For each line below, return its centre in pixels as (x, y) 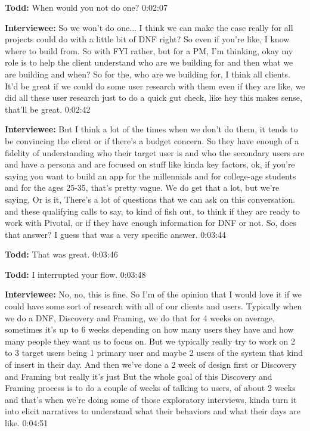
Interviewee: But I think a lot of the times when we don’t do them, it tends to (151, 129)
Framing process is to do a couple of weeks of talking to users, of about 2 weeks (150, 388)
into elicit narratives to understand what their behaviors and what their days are (153, 411)
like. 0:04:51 (27, 423)
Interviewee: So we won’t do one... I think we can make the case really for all (149, 27)
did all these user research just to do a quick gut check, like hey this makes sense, (154, 97)
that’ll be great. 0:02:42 (48, 109)
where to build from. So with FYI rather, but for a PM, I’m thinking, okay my (149, 50)
